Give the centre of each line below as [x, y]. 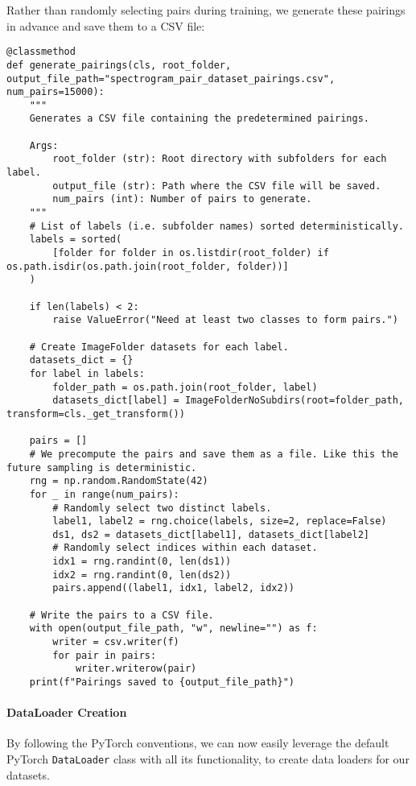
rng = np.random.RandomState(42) [119, 481]
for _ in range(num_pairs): [104, 494]
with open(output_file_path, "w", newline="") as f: [173, 629]
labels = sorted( [76, 240]
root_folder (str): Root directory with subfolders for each [220, 159]
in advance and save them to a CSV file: [106, 25]
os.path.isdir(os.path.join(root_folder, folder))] [148, 266]
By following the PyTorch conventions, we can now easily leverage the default [198, 743]
